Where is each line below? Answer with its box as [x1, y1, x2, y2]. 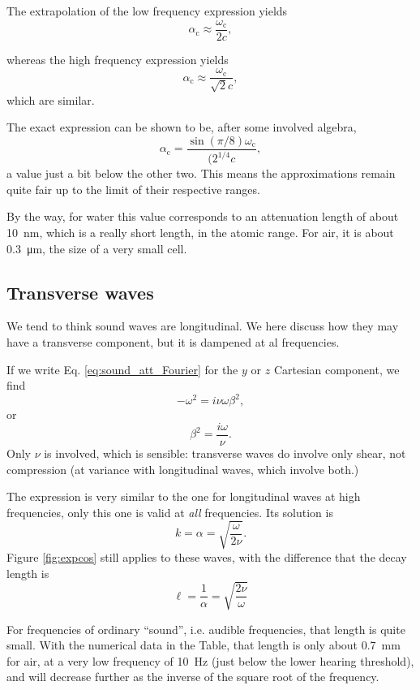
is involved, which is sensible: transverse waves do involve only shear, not [44, 445, 406, 461]
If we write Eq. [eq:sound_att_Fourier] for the [6, 360, 238, 377]
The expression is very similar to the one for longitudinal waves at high [6, 488, 361, 505]
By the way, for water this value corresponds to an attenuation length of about [6, 208, 399, 225]
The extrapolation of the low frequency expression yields [6, 2, 288, 19]
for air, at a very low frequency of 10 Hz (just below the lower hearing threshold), [6, 652, 414, 669]
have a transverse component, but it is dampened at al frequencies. [6, 334, 340, 351]
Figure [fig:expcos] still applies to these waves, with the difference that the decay [6, 548, 407, 565]
